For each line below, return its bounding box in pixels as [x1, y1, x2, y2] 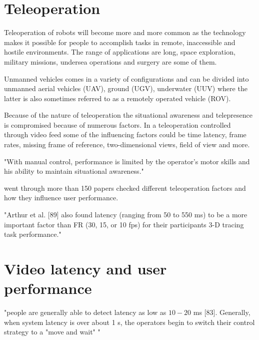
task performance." [4, 229, 61, 239]
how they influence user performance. [4, 192, 118, 203]
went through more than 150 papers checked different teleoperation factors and [4, 182, 246, 193]
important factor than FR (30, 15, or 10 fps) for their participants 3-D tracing [4, 219, 244, 229]
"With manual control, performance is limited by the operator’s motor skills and [4, 156, 250, 166]
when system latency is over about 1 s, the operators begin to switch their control [4, 316, 255, 327]
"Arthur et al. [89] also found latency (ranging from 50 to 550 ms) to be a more [4, 209, 247, 220]
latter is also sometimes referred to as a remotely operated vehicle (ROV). [4, 93, 231, 103]
